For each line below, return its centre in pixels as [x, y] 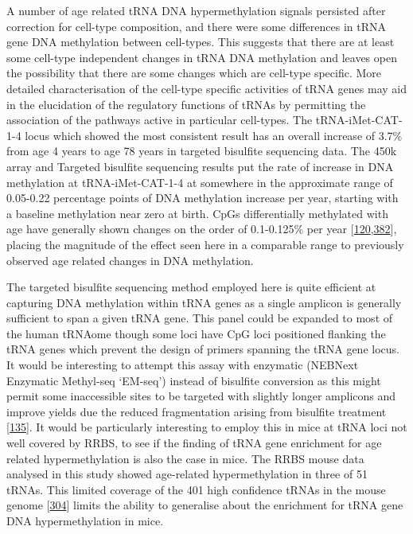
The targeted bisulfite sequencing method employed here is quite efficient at [191, 287]
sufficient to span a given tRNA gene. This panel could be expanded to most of [200, 318]
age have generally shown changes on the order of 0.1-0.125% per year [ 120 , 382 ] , [202, 229]
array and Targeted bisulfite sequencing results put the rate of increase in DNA [200, 166]
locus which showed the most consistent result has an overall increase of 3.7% [214, 135]
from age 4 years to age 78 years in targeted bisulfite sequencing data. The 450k [202, 151]
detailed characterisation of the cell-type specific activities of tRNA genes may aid [206, 88]
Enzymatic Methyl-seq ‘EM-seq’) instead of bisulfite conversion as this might [194, 380]
